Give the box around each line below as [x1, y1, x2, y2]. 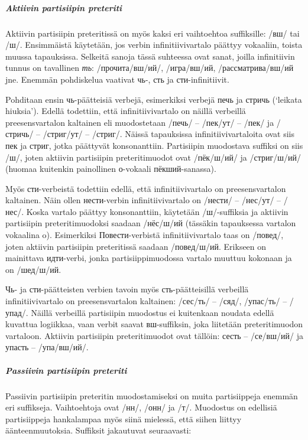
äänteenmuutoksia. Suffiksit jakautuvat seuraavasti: [5, 424, 192, 436]
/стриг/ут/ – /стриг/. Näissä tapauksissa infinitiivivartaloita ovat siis [43, 128, 295, 140]
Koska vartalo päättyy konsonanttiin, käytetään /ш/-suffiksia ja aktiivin [26, 205, 288, 217]
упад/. [5, 306, 28, 318]
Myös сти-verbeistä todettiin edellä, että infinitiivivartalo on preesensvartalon [5, 182, 286, 194]
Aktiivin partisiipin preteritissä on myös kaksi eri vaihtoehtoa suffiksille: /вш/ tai [5, 27, 300, 39]
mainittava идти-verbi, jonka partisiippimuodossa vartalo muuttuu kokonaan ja [5, 252, 292, 264]
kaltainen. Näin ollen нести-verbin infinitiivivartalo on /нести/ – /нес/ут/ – [5, 194, 281, 206]
